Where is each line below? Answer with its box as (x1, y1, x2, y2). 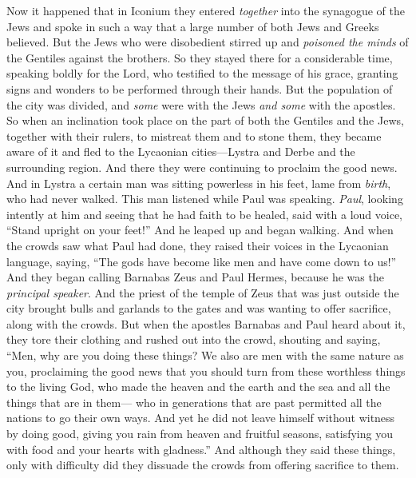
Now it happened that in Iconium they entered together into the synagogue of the (6, 2, 405, 18)
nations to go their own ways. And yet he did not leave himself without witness (6, 409, 395, 426)
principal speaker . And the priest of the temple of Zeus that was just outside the (6, 284, 399, 301)
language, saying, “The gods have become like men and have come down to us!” (6, 253, 397, 269)
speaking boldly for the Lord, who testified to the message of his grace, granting (6, 65, 398, 82)
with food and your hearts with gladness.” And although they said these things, (6, 440, 396, 457)
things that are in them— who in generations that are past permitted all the (6, 393, 382, 410)
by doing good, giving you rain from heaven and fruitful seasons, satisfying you (6, 425, 393, 442)
